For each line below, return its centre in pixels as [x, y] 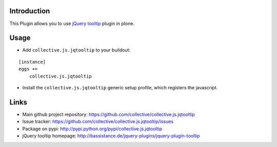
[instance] [32, 62]
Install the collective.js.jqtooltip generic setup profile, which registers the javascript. [120, 87]
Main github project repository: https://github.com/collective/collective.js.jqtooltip [108, 114]
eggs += [28, 69]
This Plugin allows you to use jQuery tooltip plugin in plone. [72, 23]
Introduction [30, 11]
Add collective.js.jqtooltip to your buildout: [76, 50]
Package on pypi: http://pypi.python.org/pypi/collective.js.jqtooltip [92, 129]
